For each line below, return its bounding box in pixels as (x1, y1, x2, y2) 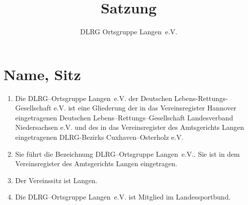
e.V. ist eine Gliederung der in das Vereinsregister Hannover (54, 102, 237, 113)
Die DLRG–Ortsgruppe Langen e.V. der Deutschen (15, 93, 172, 103)
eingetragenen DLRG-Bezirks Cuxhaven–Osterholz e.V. (15, 132, 184, 142)
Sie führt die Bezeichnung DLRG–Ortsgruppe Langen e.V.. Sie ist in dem (15, 148, 240, 159)
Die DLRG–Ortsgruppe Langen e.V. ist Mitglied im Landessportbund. (15, 192, 231, 202)
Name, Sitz (3, 64, 81, 84)
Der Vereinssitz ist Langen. (15, 175, 97, 185)
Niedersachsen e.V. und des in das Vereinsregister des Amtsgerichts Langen (15, 122, 245, 132)
